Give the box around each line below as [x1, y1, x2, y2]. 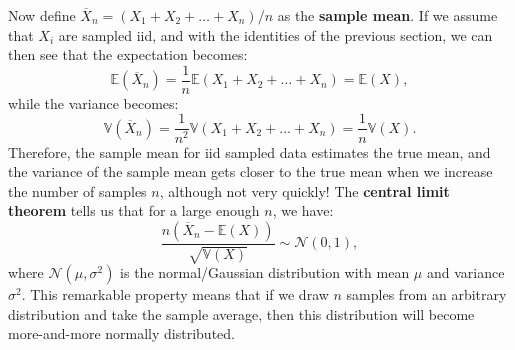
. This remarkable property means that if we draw [21, 284, 329, 305]
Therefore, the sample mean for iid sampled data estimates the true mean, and [8, 141, 491, 162]
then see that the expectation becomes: [8, 44, 248, 65]
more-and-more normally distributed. [8, 323, 235, 344]
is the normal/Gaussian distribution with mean [120, 262, 410, 283]
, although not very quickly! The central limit [159, 180, 450, 201]
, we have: [272, 200, 334, 221]
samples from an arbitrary [346, 284, 507, 305]
